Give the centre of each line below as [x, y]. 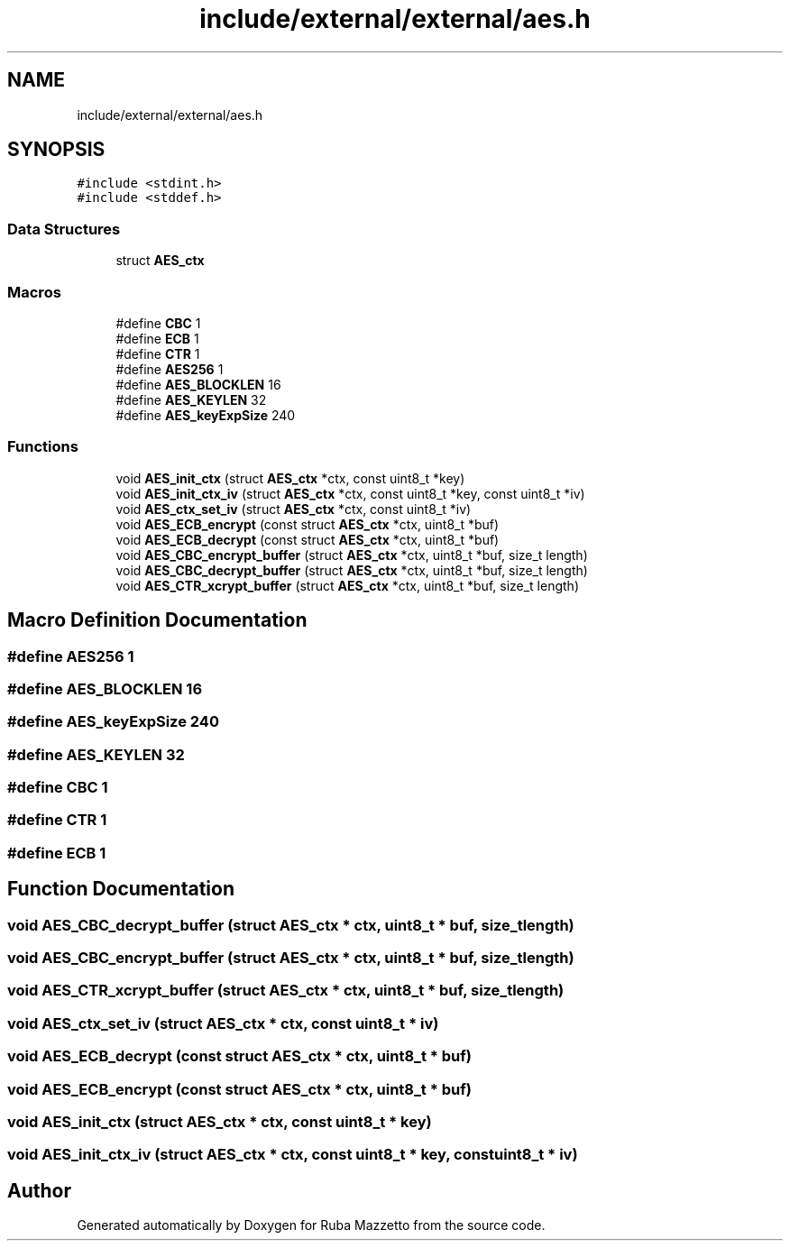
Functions [43, 447]
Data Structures [64, 229]
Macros [34, 292]
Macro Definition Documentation [157, 620]
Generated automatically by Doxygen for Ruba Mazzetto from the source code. [311, 1225]
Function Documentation [121, 889]
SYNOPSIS [56, 150]
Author [39, 1190]
